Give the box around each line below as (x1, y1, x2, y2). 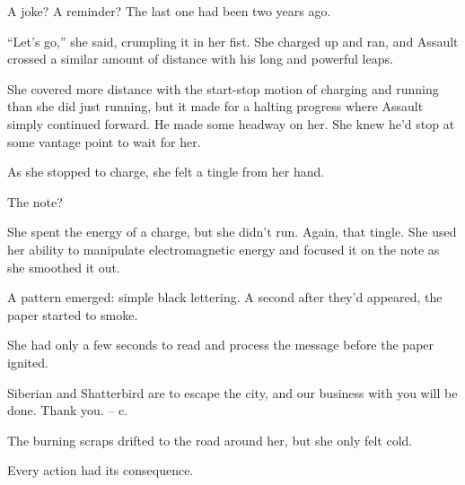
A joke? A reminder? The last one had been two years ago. (7, 2, 331, 20)
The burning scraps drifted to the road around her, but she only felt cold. (7, 430, 413, 449)
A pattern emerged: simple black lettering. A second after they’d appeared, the (7, 288, 443, 307)
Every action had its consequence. (7, 461, 194, 480)
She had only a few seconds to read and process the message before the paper (7, 335, 434, 354)
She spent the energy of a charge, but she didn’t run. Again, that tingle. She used (7, 222, 457, 241)
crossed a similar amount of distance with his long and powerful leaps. (7, 49, 393, 68)
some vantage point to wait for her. (7, 132, 201, 151)
